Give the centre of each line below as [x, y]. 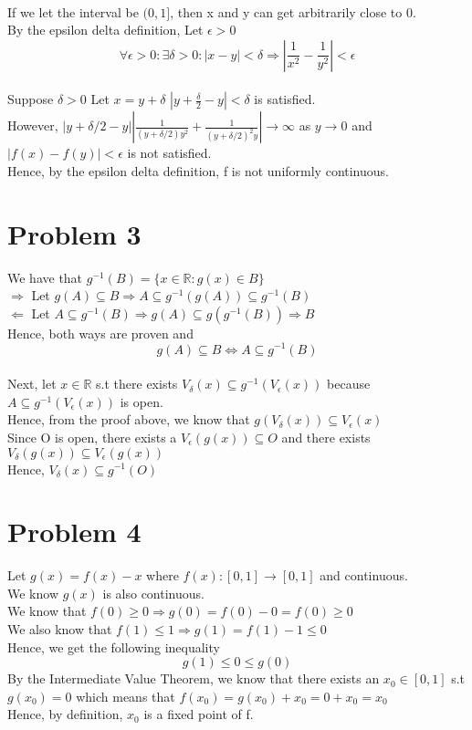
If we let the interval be [73, 11]
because [349, 384]
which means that [126, 696]
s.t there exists [137, 384]
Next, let [32, 384]
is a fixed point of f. [199, 714]
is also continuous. [153, 593]
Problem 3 [74, 233]
